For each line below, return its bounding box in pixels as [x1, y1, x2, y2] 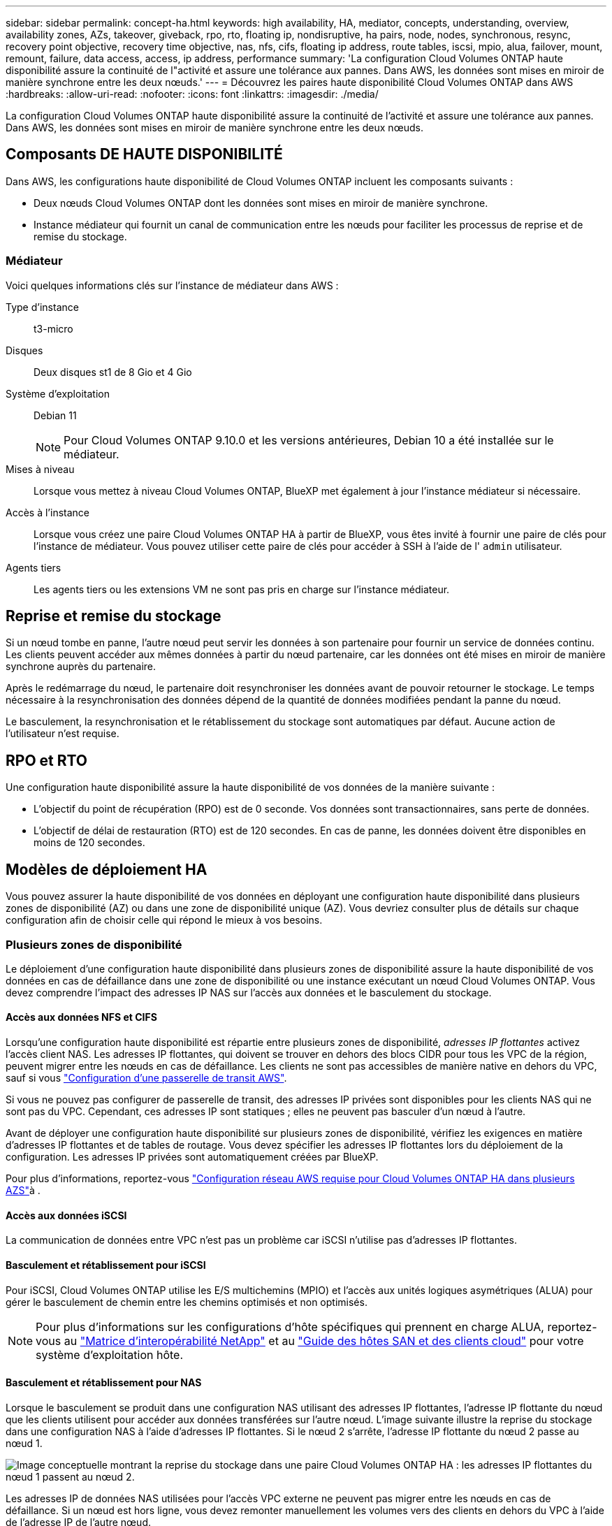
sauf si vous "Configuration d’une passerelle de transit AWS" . [6, 1072, 287, 1084]
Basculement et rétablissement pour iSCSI [6, 1258, 206, 1271]
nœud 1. [6, 1437, 43, 1449]
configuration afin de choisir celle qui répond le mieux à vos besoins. [6, 914, 323, 926]
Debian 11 [34, 409, 77, 421]
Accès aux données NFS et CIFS [6, 1011, 157, 1024]
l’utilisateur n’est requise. [6, 727, 119, 740]
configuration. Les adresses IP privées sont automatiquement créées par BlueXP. [6, 1151, 379, 1163]
